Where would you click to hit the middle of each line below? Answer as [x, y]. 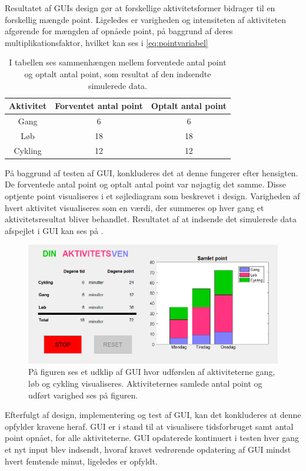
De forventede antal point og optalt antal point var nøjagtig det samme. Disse [145, 184]
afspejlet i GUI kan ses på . [54, 230]
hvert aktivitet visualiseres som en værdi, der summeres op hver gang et [134, 207]
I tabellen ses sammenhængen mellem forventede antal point [118, 62]
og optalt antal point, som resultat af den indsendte [118, 73]
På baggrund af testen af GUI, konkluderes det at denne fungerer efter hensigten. [152, 172]
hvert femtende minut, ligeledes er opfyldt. [81, 461]
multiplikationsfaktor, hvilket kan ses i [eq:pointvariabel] [107, 42]
